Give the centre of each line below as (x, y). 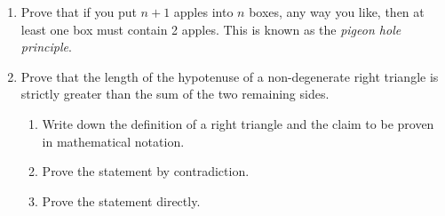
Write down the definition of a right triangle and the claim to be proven (238, 123)
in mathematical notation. (113, 141)
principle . (46, 47)
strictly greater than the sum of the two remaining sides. (175, 94)
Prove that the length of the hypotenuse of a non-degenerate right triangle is (230, 76)
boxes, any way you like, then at (337, 12)
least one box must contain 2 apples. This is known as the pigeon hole (211, 29)
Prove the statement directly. (121, 200)
